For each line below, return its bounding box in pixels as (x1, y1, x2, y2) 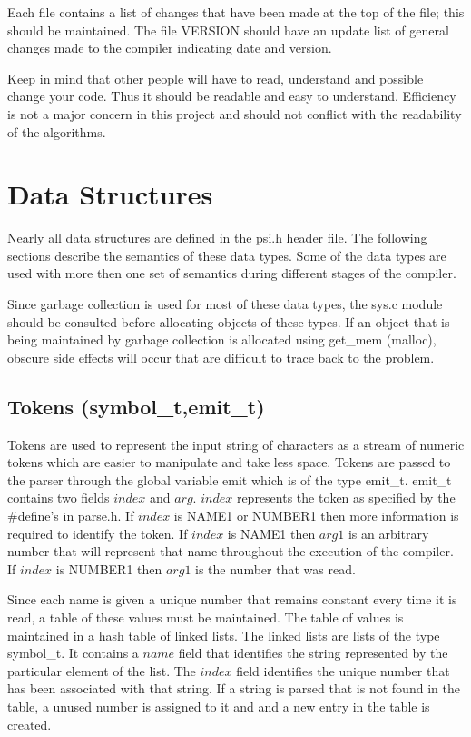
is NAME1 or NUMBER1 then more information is (173, 506, 459, 525)
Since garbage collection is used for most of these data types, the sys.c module (7, 294, 443, 314)
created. (7, 714, 52, 733)
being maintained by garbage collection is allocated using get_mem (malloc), (7, 330, 437, 349)
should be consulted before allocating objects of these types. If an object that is (7, 312, 450, 331)
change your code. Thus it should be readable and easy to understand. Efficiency (7, 86, 456, 105)
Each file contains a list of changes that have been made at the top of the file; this (7, 3, 465, 21)
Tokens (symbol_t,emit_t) (7, 392, 265, 420)
